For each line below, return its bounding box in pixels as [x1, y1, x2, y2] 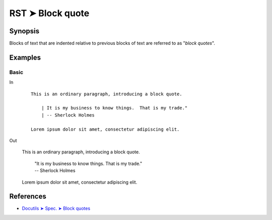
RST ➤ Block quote [9, 8, 90, 19]
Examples [9, 53, 41, 62]
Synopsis [9, 27, 40, 35]
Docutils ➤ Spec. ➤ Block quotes [22, 205, 91, 211]
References [9, 192, 46, 201]
